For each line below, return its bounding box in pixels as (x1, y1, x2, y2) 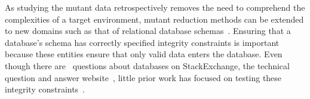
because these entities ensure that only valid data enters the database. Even (5, 48, 283, 60)
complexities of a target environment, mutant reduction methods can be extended (5, 13, 304, 25)
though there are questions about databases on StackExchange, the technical (5, 59, 290, 72)
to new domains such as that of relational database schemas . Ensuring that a (5, 24, 291, 37)
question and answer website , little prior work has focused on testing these (5, 71, 282, 83)
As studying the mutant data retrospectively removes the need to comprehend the (5, 1, 305, 13)
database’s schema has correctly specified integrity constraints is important (5, 36, 280, 48)
